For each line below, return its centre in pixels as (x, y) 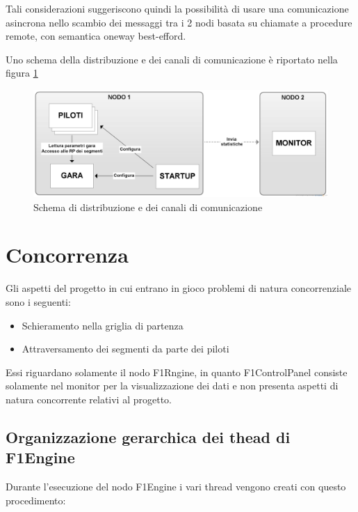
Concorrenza (67, 255)
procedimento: (36, 500)
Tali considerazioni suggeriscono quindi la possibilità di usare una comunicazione (177, 8)
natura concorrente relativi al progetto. (89, 399)
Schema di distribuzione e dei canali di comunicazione (148, 207)
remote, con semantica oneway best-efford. (96, 36)
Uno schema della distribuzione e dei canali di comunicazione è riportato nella (172, 59)
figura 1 (22, 73)
